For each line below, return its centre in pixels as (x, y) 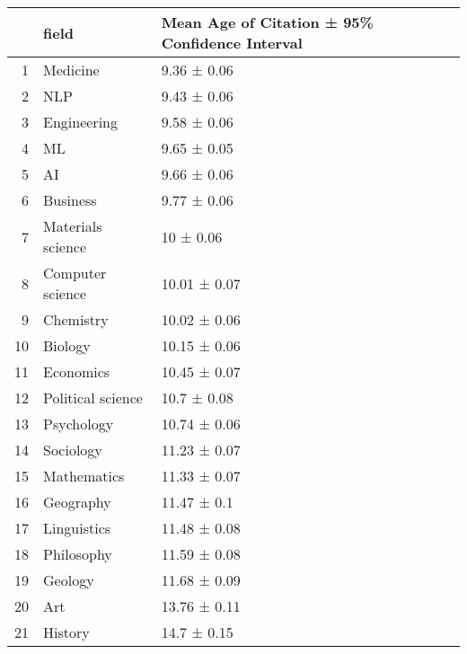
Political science (93, 398)
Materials (73, 226)
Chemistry (76, 319)
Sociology (73, 450)
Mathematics (84, 476)
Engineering (80, 122)
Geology (69, 580)
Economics (77, 371)
